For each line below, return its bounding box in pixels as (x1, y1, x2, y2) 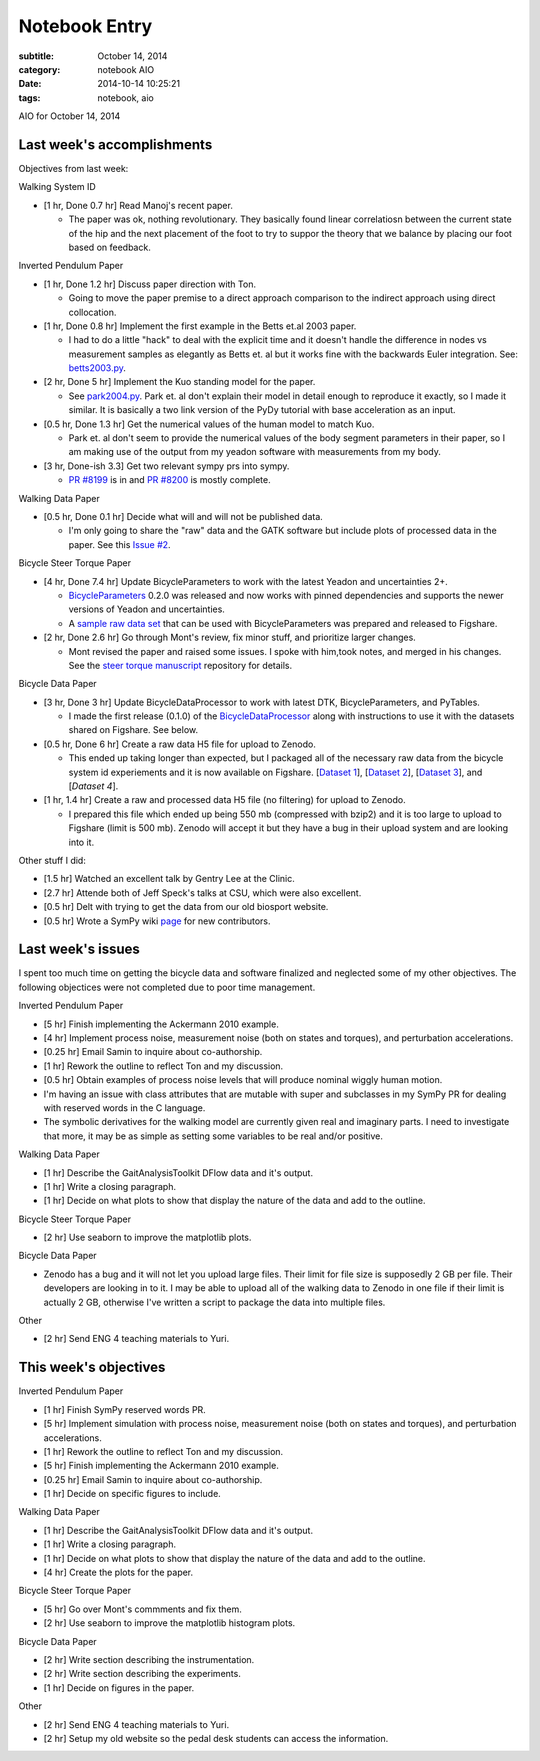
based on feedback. (68, 241, 152, 253)
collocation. (68, 306, 117, 318)
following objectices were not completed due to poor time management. (18, 981, 316, 993)
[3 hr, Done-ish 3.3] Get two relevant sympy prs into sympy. (43, 460, 290, 472)
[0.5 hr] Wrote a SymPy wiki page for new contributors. (43, 915, 271, 927)
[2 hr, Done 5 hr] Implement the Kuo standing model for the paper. (43, 376, 316, 388)
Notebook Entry (18, 15, 153, 37)
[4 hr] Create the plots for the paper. (43, 1566, 194, 1579)
